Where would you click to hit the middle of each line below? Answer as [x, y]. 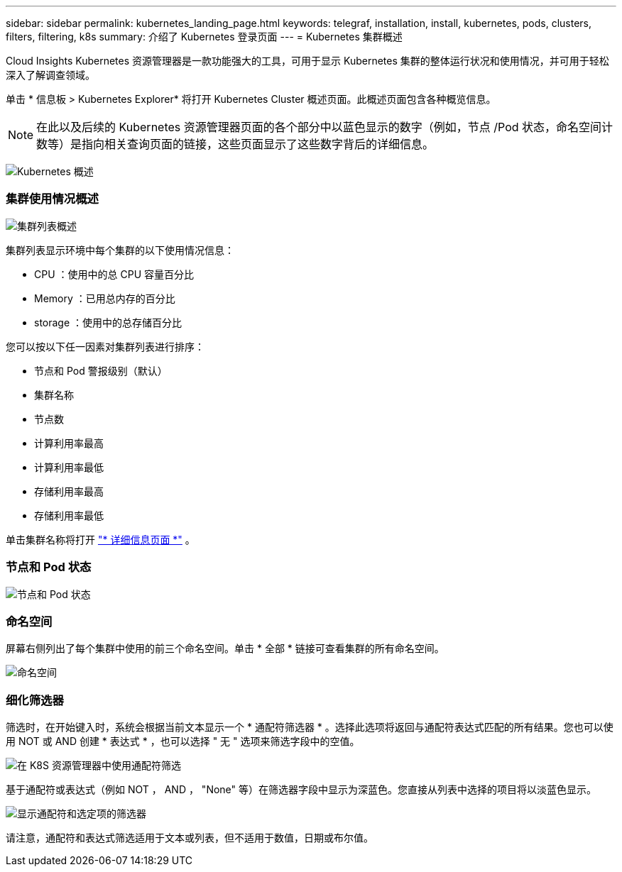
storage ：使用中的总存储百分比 [108, 322]
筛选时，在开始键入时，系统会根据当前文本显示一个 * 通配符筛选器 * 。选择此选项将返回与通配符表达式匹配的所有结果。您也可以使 [310, 727]
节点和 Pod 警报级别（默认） [101, 370]
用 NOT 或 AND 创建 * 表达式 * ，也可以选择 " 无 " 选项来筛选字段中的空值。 [183, 741]
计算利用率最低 [69, 467]
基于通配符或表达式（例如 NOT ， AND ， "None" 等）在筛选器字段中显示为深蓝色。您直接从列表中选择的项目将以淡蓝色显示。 [301, 789]
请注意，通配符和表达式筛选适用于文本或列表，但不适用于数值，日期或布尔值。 [190, 838]
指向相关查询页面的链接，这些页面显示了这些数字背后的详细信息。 [258, 144]
